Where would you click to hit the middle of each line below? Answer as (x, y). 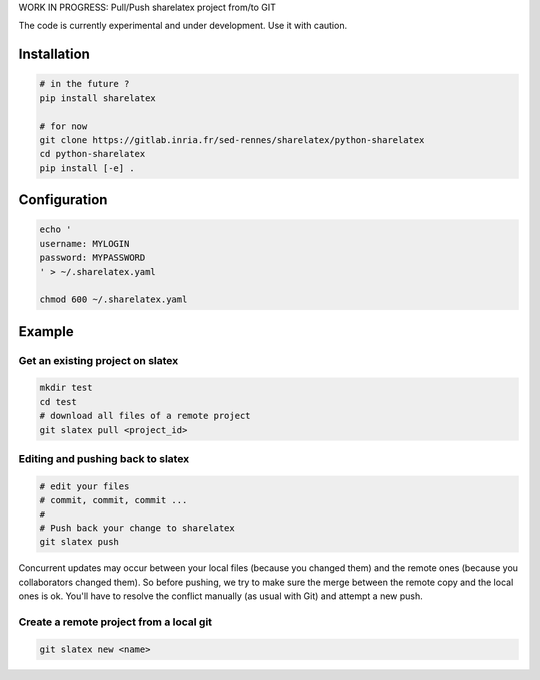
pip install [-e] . (87, 168)
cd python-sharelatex (92, 154)
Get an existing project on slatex (98, 360)
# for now (63, 126)
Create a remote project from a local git (115, 622)
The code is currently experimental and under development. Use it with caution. (183, 26)
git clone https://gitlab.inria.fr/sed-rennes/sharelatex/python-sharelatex (232, 139)
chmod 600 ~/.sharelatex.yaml (113, 299)
